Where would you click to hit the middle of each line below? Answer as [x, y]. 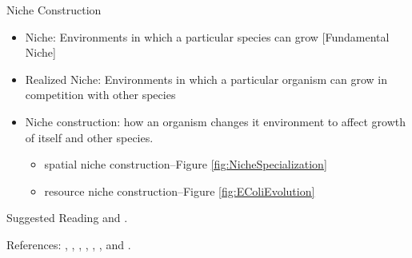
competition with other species [100, 95]
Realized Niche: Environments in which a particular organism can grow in [206, 79]
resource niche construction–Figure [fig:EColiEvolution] [180, 191]
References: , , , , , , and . [69, 244]
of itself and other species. [89, 137]
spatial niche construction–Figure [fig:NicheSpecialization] [186, 164]
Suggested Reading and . [67, 218]
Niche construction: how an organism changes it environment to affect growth [215, 121]
